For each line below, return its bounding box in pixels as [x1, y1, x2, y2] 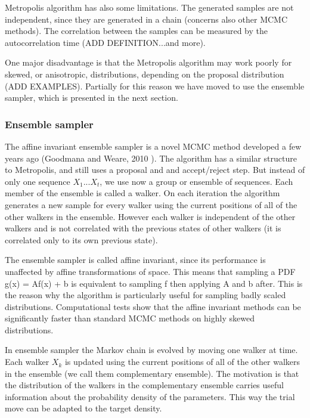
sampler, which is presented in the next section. [5, 91, 178, 104]
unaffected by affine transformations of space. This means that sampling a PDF [5, 265, 296, 277]
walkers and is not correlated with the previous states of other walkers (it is [5, 222, 281, 234]
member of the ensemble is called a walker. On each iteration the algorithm [5, 187, 280, 199]
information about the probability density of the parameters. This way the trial [5, 390, 295, 402]
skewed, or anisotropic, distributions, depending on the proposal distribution [5, 67, 284, 80]
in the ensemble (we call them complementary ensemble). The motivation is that [5, 367, 299, 379]
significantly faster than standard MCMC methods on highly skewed [5, 312, 255, 324]
